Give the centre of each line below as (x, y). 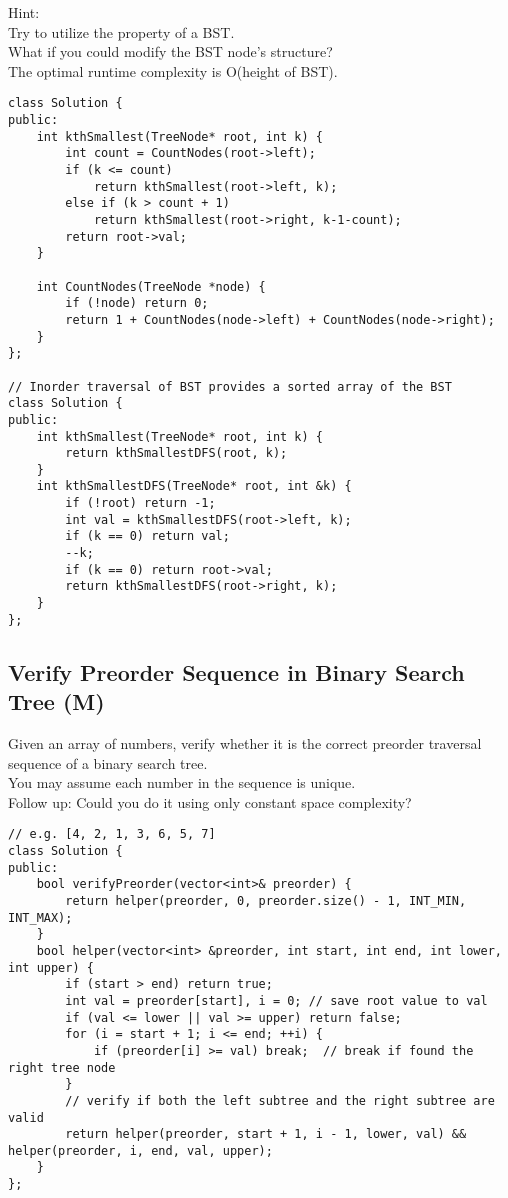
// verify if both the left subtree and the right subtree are (280, 1100)
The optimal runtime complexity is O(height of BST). (173, 70)
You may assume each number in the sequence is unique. (182, 782)
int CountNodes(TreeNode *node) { (151, 286)
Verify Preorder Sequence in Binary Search (236, 671)
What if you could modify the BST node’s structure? (170, 51)
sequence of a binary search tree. (108, 762)
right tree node (62, 1067)
